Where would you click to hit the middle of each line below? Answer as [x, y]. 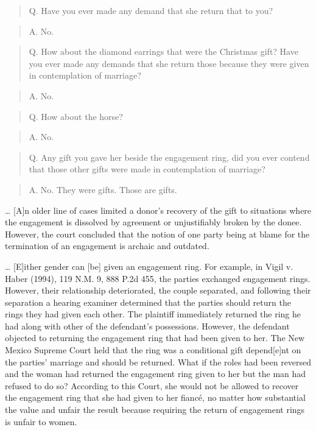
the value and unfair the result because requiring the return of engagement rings [155, 410]
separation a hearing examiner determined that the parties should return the [148, 302]
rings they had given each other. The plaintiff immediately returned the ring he [153, 314]
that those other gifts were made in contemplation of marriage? [147, 169]
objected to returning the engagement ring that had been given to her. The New [155, 338]
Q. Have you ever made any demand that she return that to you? [151, 10]
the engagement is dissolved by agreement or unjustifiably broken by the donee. [153, 222]
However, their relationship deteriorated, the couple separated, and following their [158, 290]
